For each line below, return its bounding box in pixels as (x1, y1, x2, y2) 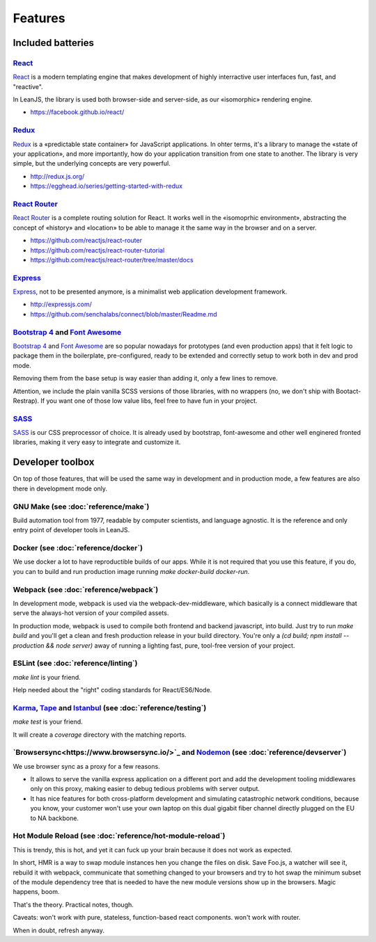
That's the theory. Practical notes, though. (13, 900, 134, 909)
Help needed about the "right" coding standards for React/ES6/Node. (13, 686, 212, 694)
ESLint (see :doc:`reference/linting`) (13, 658, 138, 668)
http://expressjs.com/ (30, 300, 92, 309)
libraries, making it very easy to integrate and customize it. (13, 438, 181, 447)
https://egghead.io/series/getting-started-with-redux (30, 182, 183, 191)
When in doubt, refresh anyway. (13, 926, 104, 934)
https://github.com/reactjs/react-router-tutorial (30, 246, 165, 254)
